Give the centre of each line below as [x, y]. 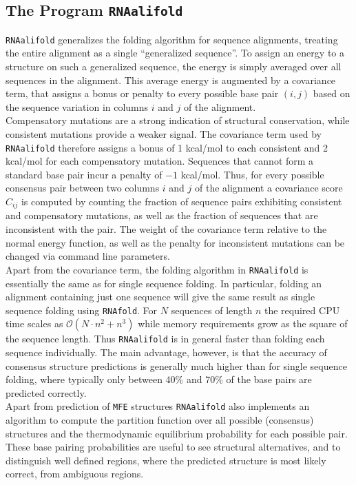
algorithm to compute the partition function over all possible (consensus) [160, 420]
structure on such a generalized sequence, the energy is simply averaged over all [174, 66]
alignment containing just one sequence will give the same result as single [160, 297]
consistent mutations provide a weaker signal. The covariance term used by [164, 134]
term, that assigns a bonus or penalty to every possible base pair [142, 93]
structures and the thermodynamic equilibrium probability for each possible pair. [177, 433]
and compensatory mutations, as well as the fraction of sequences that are [162, 215]
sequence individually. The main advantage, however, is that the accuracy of [166, 352]
